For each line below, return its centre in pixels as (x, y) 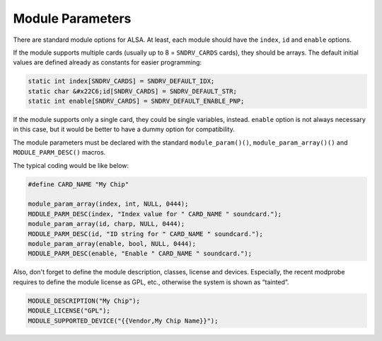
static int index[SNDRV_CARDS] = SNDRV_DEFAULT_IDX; (121, 81)
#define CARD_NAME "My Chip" (79, 184)
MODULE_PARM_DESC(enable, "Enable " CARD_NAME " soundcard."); (140, 254)
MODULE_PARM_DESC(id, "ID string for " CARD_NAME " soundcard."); (145, 234)
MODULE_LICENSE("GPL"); (69, 311)
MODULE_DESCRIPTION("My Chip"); (84, 301)
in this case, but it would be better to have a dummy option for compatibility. (124, 129)
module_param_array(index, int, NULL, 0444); (108, 204)
